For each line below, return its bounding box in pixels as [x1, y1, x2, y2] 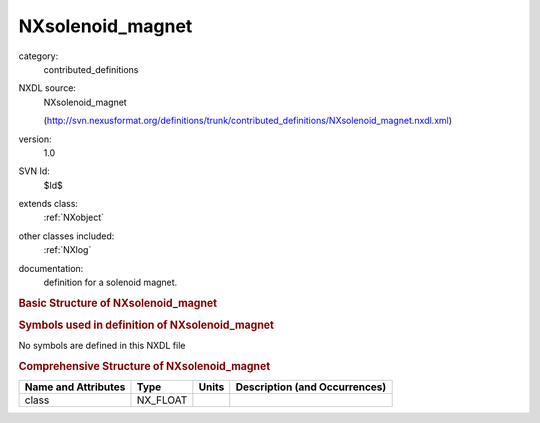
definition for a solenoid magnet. [43, 276, 178, 289]
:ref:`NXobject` [43, 211, 105, 224]
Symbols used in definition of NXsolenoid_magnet [18, 318, 275, 332]
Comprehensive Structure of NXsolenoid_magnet [18, 360, 271, 374]
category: [18, 50, 59, 62]
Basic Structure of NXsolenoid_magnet [18, 296, 218, 310]
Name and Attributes [24, 380, 126, 394]
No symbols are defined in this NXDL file [18, 340, 186, 352]
